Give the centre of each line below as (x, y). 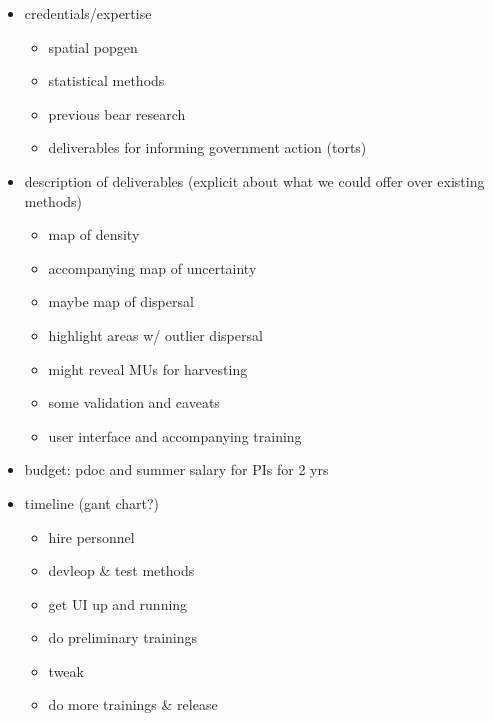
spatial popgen (93, 46)
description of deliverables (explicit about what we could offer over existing (254, 180)
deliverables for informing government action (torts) (207, 147)
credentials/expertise (88, 13)
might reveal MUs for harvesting (148, 368)
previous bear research (117, 113)
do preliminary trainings (122, 637)
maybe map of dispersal (121, 301)
